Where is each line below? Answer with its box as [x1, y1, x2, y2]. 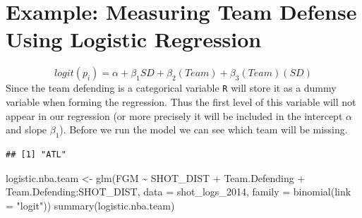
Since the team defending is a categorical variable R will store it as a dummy [6, 80, 337, 95]
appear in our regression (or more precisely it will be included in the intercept [6, 108, 343, 123]
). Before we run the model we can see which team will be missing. [59, 122, 348, 137]
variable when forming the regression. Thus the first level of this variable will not [6, 94, 356, 109]
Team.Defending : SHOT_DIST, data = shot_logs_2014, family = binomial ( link [6, 184, 351, 199]
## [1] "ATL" [6, 149, 66, 159]
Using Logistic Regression [6, 25, 262, 54]
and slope [6, 122, 47, 137]
